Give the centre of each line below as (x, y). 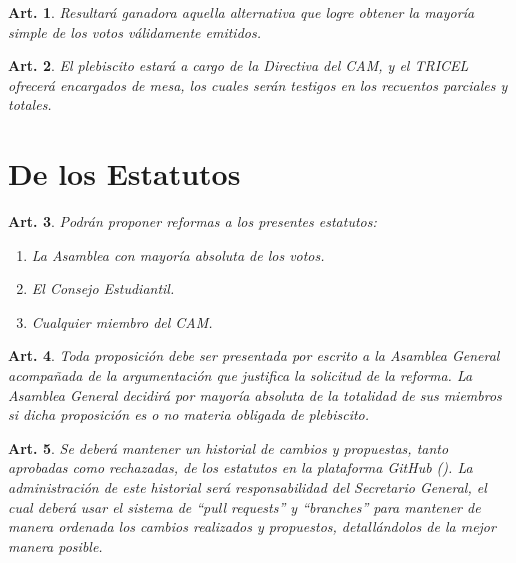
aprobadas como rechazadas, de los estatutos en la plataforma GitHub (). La (240, 467)
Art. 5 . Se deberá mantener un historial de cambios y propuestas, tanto (228, 447)
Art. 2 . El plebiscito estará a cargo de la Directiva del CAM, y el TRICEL (238, 65)
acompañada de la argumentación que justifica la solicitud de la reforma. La (240, 375)
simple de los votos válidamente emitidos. (134, 31)
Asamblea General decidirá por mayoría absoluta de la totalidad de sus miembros (255, 394)
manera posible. (55, 545)
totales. (30, 104)
